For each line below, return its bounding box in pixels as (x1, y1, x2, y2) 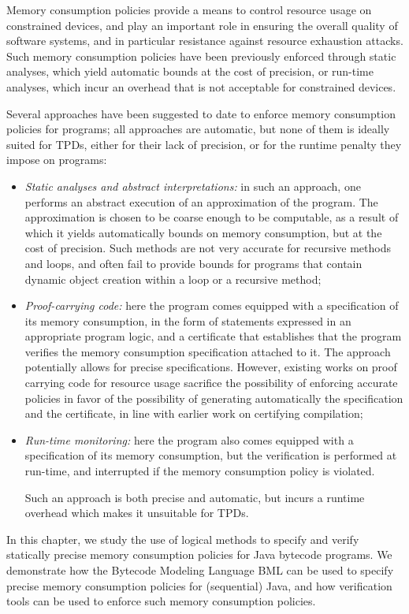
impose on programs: (6, 151, 107, 168)
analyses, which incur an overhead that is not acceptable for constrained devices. (6, 78, 396, 95)
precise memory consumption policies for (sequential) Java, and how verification (6, 577, 392, 594)
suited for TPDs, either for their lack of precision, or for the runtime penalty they (6, 136, 402, 152)
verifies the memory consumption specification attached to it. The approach (24, 343, 391, 359)
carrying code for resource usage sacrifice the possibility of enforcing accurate (24, 374, 398, 391)
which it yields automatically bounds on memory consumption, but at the (24, 224, 382, 240)
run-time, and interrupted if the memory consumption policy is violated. (24, 463, 375, 479)
